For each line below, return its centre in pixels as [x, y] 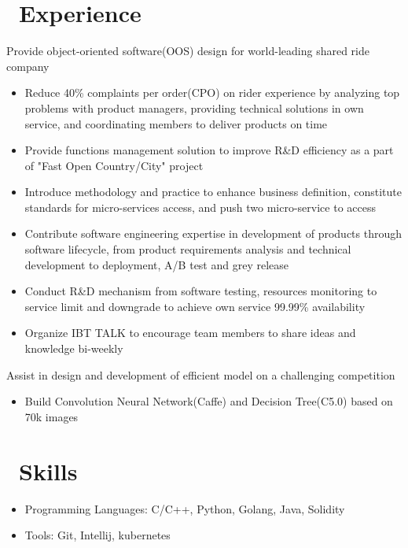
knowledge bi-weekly [74, 348]
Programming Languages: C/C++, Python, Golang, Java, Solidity [185, 508]
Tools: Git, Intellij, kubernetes [97, 535]
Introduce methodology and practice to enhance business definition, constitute [213, 192]
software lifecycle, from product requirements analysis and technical [188, 249]
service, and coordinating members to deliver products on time [176, 123]
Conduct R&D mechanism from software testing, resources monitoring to [201, 291]
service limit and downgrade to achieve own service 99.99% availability [195, 306]
